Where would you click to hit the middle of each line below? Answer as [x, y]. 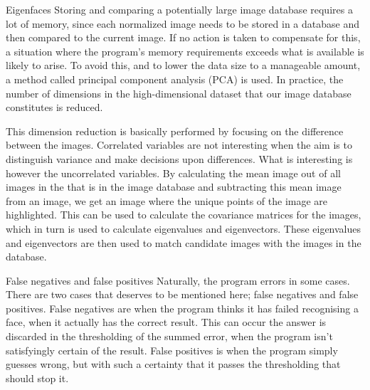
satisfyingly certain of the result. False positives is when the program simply [172, 350]
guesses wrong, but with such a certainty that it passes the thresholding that [173, 364]
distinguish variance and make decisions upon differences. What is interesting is [179, 158]
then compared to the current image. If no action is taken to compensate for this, [183, 37]
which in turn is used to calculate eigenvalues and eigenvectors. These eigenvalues [184, 228]
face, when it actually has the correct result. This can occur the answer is [166, 322]
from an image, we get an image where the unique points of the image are [167, 200]
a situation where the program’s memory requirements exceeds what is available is [185, 51]
